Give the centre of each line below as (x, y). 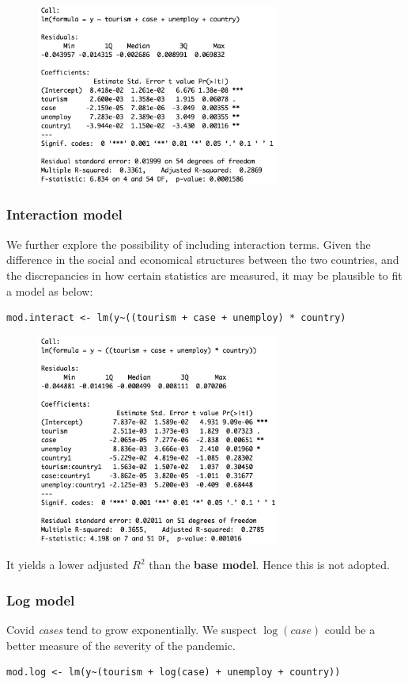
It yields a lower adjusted (68, 565)
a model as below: (50, 290)
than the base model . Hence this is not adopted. (269, 565)
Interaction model (64, 214)
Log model (41, 600)
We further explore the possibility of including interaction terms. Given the (189, 244)
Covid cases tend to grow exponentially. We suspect (132, 629)
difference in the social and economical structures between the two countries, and (203, 260)
